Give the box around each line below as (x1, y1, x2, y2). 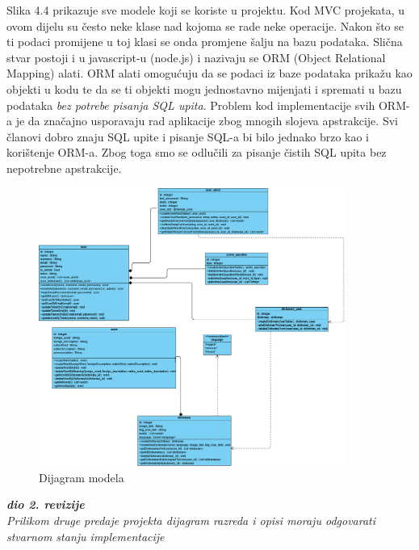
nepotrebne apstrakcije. (6, 159, 122, 176)
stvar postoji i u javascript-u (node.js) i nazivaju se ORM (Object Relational (6, 48, 386, 65)
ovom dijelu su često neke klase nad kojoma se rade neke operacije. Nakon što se (6, 17, 404, 34)
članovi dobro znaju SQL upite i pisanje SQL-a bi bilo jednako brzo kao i (6, 128, 369, 145)
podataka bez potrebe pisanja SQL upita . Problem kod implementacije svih (6, 96, 375, 113)
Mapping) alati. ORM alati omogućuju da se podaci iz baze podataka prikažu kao (6, 65, 413, 82)
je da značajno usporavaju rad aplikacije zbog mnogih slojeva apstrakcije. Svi (15, 112, 398, 129)
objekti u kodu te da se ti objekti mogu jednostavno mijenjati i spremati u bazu (6, 80, 402, 97)
